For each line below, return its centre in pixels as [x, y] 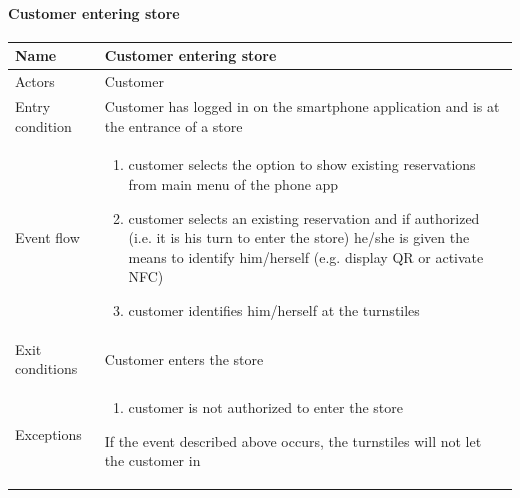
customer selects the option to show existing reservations [302, 164]
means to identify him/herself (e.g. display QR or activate [306, 256]
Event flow [47, 237]
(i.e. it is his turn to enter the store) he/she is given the [299, 237]
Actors [35, 81]
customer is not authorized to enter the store [265, 407]
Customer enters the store [184, 358]
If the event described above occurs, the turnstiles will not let [293, 440]
